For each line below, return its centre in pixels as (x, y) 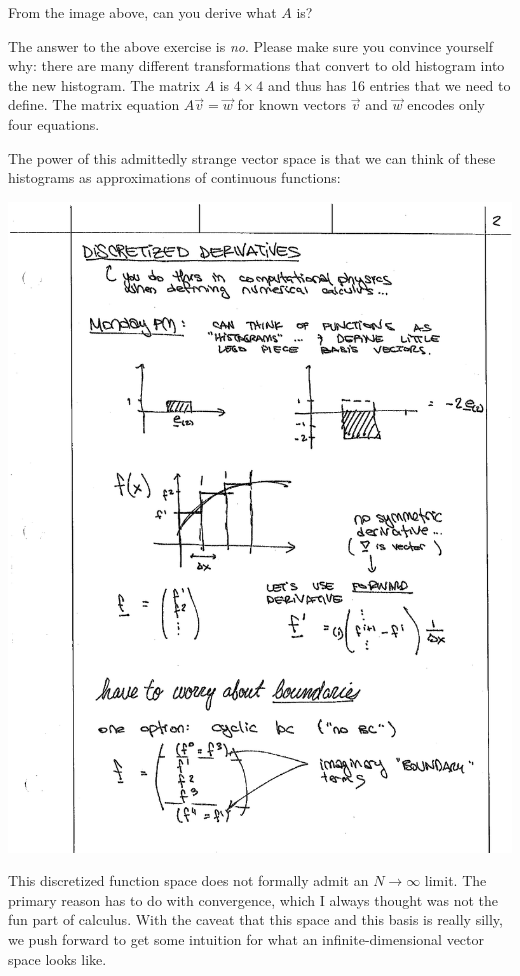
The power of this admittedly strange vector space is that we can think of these (252, 157)
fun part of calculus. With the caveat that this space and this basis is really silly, (255, 919)
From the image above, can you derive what (142, 12)
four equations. (54, 123)
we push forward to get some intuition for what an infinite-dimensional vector (246, 938)
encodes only (446, 104)
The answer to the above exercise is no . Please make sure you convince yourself (251, 45)
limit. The (455, 880)
